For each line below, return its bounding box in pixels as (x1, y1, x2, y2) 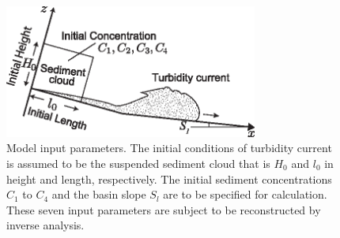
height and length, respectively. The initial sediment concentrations (6, 170, 332, 187)
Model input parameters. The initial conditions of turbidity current (6, 139, 332, 156)
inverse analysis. (6, 217, 85, 233)
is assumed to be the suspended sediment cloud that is (6, 154, 270, 171)
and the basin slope (51, 186, 146, 203)
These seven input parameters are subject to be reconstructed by (6, 201, 321, 218)
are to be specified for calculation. (163, 186, 327, 203)
